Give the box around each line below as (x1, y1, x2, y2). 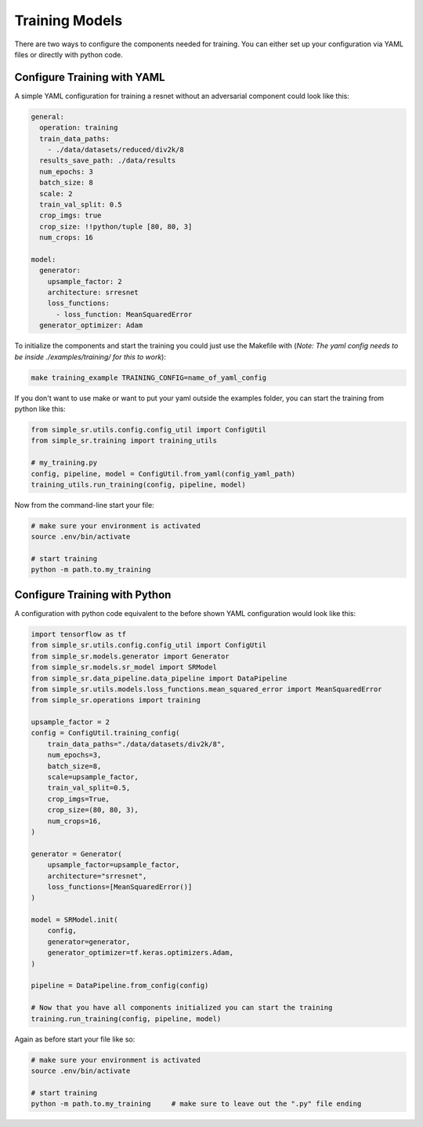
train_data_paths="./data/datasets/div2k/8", (47, 739, 226, 749)
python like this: (14, 404, 66, 414)
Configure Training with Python (14, 588, 172, 601)
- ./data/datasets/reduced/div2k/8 (47, 145, 184, 154)
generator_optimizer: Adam (39, 321, 143, 330)
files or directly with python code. (14, 49, 123, 59)
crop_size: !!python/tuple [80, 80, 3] (39, 222, 193, 231)
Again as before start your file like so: (14, 1034, 136, 1044)
